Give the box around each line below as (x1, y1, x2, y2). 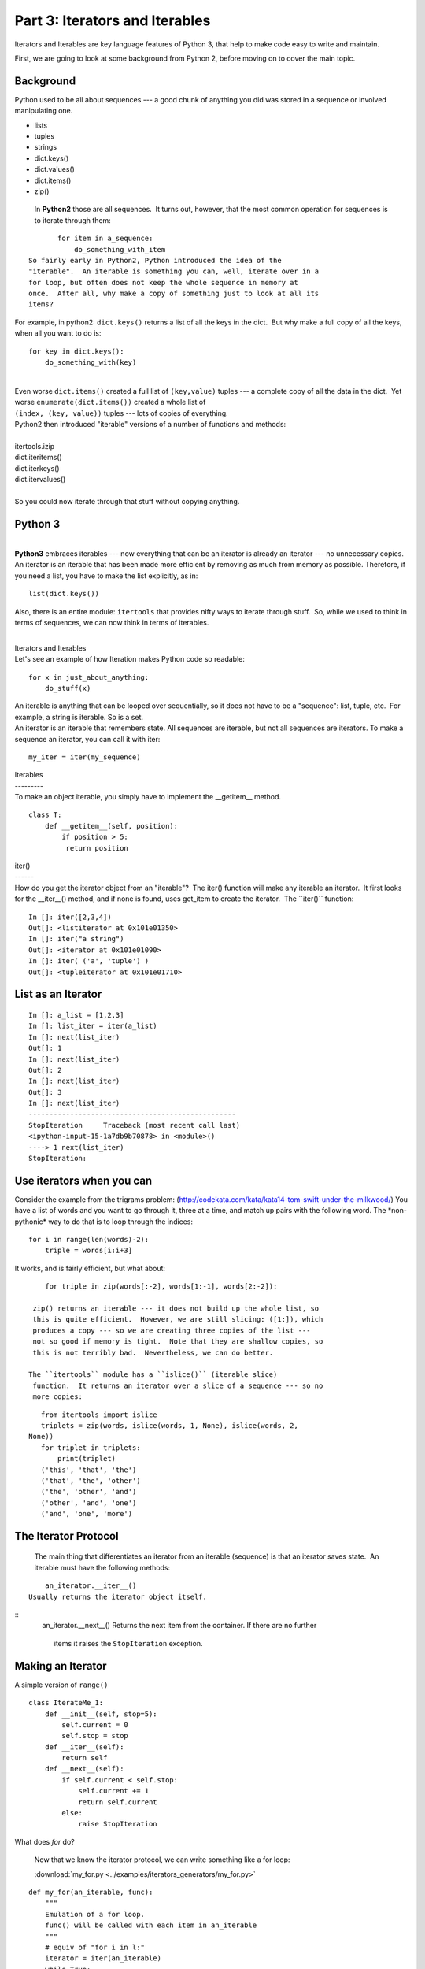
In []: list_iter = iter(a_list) (28, 1022, 157, 1031)
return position (65, 844, 129, 852)
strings (34, 143, 57, 152)
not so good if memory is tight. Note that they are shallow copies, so (32, 1337, 323, 1346)
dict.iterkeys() (14, 463, 60, 473)
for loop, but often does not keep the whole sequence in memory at (28, 278, 298, 287)
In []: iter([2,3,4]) (28, 912, 112, 921)
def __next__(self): (44, 1764, 124, 1774)
